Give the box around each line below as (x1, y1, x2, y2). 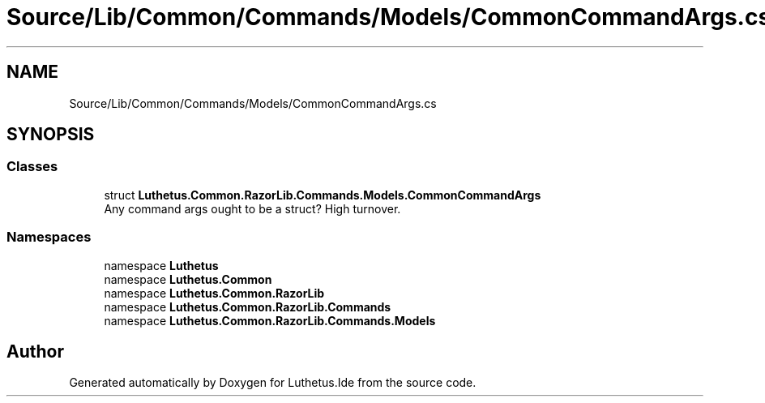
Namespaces (6, 229, 92, 246)
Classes (6, 158, 58, 175)
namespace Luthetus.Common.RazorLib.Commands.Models (104, 313, 436, 328)
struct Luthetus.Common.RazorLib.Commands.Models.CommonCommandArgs (104, 187, 541, 202)
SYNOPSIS (6, 124, 95, 145)
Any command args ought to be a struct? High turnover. (104, 201, 401, 216)
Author (6, 341, 64, 362)
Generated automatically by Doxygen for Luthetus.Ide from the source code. (69, 375, 477, 390)
